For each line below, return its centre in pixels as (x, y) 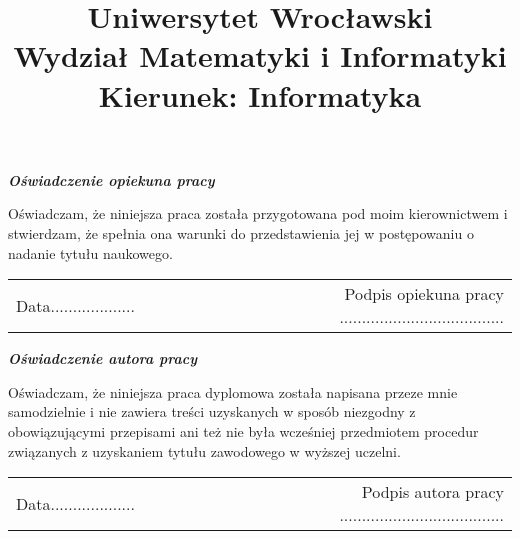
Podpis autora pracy (432, 492)
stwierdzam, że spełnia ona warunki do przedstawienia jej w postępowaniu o (241, 232)
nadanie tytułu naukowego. (90, 252)
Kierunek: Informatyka (260, 94)
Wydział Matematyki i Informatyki (260, 55)
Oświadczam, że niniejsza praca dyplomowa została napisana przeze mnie (233, 391)
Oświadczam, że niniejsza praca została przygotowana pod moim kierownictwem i (258, 213)
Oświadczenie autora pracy (103, 358)
